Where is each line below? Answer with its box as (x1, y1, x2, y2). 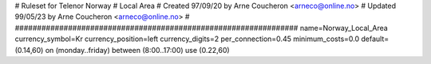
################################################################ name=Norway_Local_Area (14, 23, 389, 32)
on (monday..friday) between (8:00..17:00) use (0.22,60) (45, 45, 231, 55)
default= (360, 34, 389, 43)
